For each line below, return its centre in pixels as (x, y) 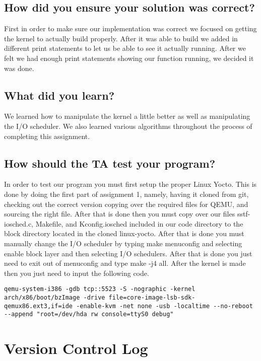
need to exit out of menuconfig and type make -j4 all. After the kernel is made (125, 263)
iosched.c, (19, 223)
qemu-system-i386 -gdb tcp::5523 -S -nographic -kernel (100, 289)
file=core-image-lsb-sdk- (152, 297)
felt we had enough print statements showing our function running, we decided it (129, 58)
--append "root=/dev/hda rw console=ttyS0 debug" (89, 314)
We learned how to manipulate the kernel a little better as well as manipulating (127, 116)
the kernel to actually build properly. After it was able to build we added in (121, 38)
